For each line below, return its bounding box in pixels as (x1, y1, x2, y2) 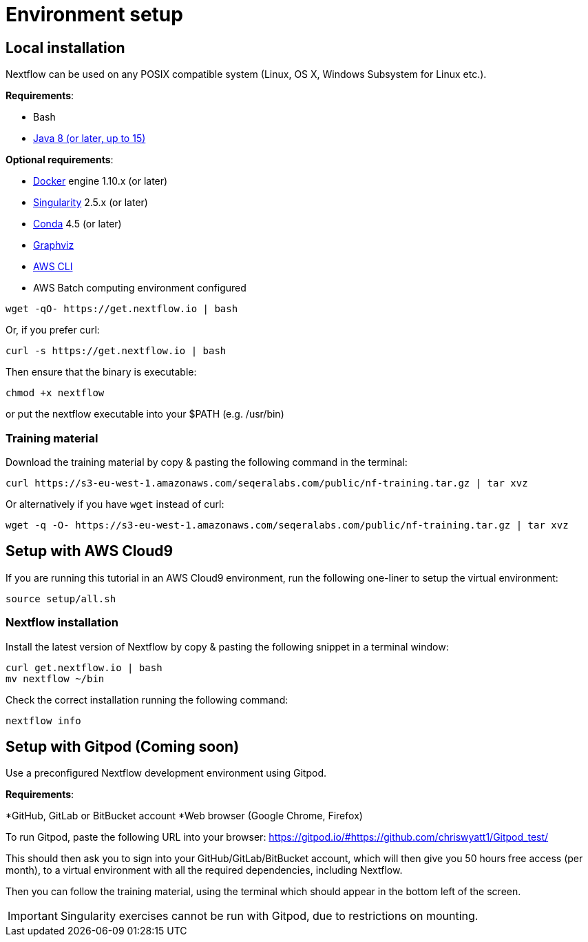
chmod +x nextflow (6, 387, 105, 399)
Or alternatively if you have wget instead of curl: (6, 498, 224, 510)
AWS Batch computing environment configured (33, 282, 246, 294)
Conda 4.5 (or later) (33, 218, 122, 230)
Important (8, 909, 58, 923)
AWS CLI (33, 260, 73, 273)
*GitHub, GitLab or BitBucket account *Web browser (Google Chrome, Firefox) (6, 810, 363, 822)
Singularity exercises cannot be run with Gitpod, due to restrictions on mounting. (60, 909, 479, 923)
